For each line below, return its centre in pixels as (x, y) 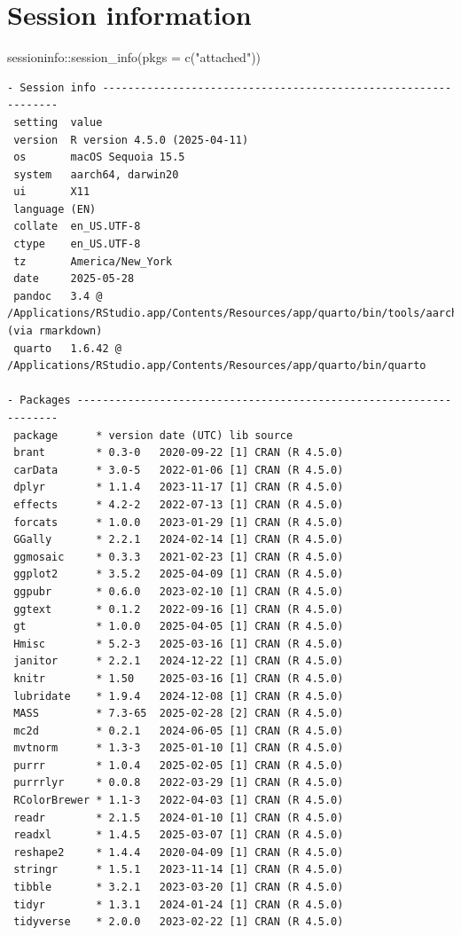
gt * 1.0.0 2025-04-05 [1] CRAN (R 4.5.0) (179, 627)
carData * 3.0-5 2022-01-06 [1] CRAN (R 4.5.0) (179, 470)
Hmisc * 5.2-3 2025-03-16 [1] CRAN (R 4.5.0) (179, 644)
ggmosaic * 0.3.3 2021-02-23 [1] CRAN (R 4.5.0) (179, 557)
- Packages (39, 401)
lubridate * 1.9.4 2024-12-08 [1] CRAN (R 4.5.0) (179, 696)
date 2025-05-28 (74, 279)
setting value (58, 122)
